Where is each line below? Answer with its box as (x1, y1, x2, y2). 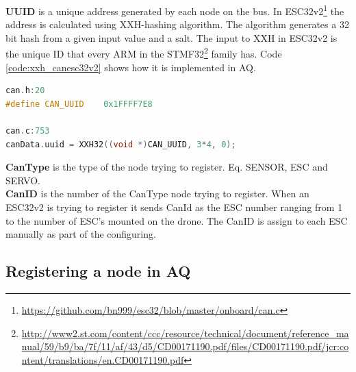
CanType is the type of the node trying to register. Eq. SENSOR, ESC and (5, 160, 328, 174)
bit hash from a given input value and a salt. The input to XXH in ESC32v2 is (5, 30, 338, 45)
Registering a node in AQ (5, 260, 191, 282)
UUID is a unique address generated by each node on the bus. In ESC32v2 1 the (5, 2, 344, 18)
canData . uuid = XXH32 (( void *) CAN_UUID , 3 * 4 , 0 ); (5, 139, 236, 149)
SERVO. (5, 173, 40, 187)
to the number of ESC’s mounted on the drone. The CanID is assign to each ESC (5, 213, 348, 227)
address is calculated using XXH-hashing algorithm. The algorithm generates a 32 (5, 17, 349, 32)
